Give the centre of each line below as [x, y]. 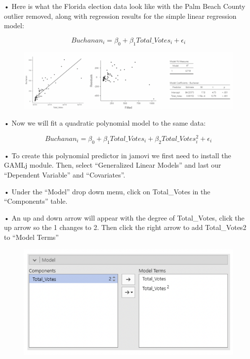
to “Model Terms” [31, 237]
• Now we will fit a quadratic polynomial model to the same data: [105, 123]
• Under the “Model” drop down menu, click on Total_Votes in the [107, 191]
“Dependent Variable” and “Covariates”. [65, 174]
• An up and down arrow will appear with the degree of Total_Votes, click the [124, 217]
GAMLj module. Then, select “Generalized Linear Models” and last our [113, 165]
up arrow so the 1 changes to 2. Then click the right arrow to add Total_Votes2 [125, 227]
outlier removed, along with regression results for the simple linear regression [120, 16]
